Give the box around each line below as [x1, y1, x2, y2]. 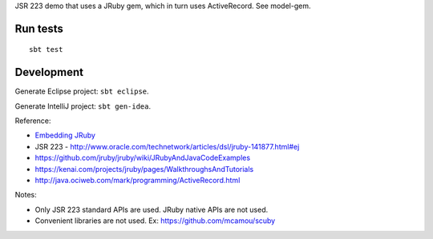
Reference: [14, 116, 51, 125]
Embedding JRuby [34, 130, 96, 140]
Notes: [14, 190, 37, 200]
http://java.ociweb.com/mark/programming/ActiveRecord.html [34, 176, 241, 185]
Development [14, 66, 84, 79]
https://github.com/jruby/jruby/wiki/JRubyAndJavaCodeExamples [34, 153, 251, 163]
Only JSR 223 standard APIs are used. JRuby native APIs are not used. [34, 205, 269, 214]
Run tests [14, 22, 63, 35]
